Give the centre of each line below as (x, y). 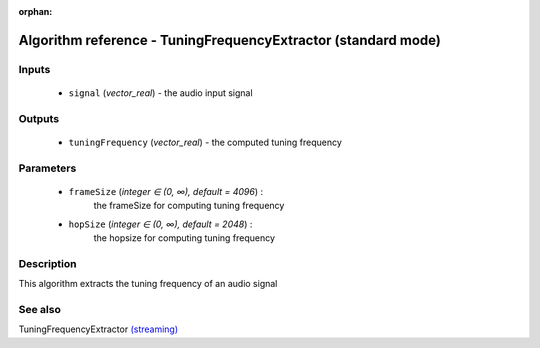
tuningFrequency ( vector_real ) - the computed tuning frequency (205, 142)
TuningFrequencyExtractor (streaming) (98, 329)
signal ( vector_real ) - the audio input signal (161, 92)
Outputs (39, 118)
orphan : (35, 11)
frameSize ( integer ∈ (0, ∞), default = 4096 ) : (166, 191)
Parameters (47, 168)
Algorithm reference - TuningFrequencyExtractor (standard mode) (230, 40)
